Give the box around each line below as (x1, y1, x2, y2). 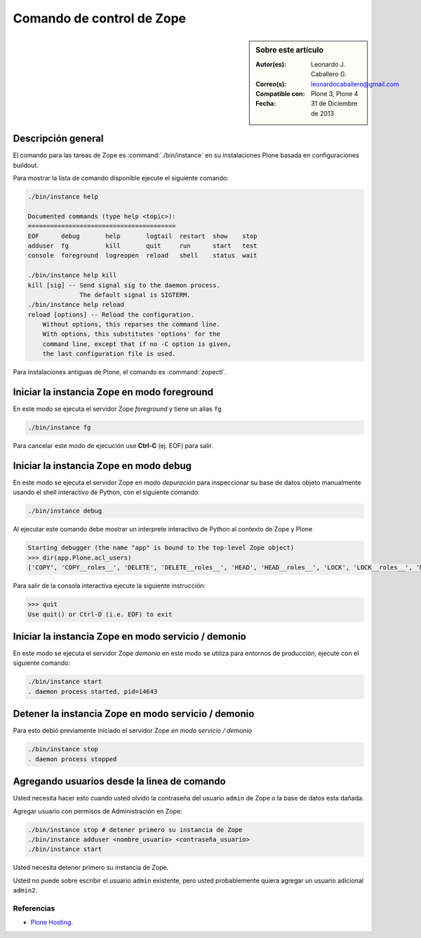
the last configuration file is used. (42, 350, 176, 358)
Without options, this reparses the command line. (42, 320, 220, 329)
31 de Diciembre (311, 99, 358, 108)
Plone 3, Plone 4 (311, 89, 359, 98)
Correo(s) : (255, 79, 287, 88)
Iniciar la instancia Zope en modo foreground (13, 386, 214, 398)
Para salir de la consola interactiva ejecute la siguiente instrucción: (13, 581, 206, 590)
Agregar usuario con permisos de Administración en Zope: (13, 807, 182, 815)
